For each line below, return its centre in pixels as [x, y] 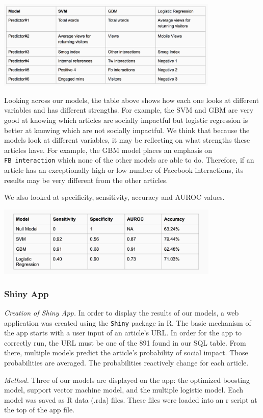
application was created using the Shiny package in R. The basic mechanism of [128, 322]
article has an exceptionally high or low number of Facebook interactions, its [124, 169]
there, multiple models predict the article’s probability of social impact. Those [126, 352]
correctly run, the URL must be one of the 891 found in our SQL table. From [125, 342]
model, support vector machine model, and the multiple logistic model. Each [124, 390]
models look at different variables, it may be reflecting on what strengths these [127, 140]
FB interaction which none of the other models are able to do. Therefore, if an [129, 160]
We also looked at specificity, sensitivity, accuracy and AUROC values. [114, 197]
